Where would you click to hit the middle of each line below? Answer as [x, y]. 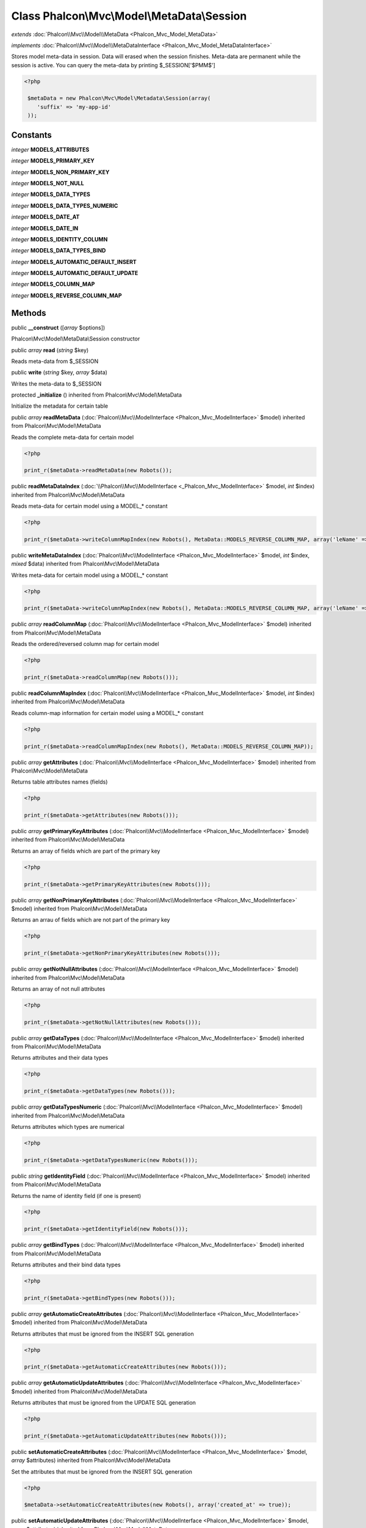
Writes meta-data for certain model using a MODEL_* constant [90, 575]
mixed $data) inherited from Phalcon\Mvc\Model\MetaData [85, 564]
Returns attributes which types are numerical [68, 1126]
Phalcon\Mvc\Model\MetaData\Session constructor [76, 339]
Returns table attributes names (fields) [59, 782]
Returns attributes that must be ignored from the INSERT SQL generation [103, 1334]
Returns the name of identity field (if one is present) [76, 1196]
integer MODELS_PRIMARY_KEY [53, 161]
